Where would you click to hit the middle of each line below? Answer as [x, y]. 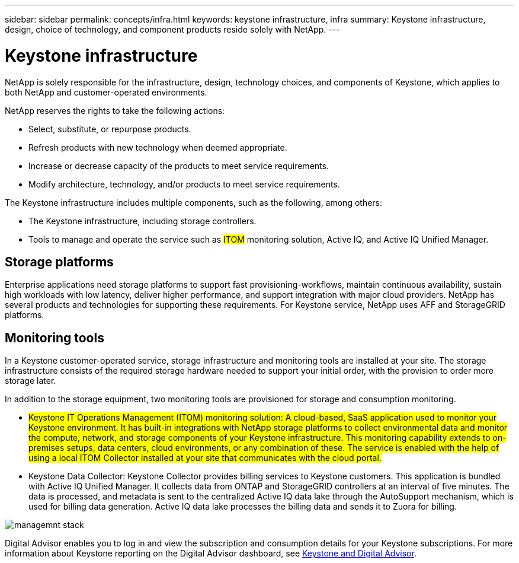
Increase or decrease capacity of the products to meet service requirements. [179, 166]
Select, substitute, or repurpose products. [110, 129]
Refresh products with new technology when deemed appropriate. [158, 147]
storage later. [31, 381]
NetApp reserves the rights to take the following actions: [115, 110]
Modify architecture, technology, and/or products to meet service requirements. [184, 184]
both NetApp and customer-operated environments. [106, 92]
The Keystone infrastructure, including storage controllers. [142, 221]
